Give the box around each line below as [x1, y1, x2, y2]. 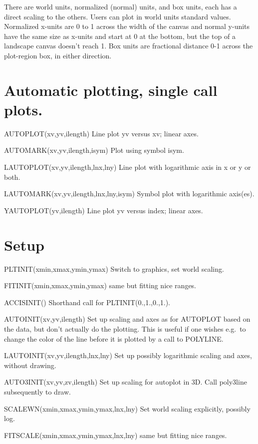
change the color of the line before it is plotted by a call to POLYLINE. [4, 333, 224, 344]
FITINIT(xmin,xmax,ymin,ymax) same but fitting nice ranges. [4, 280, 197, 291]
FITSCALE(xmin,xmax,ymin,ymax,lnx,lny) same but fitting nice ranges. [4, 430, 227, 440]
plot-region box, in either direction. [4, 50, 112, 60]
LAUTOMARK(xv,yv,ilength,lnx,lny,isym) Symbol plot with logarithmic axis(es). [4, 188, 255, 199]
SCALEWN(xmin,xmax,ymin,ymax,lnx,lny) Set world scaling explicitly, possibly [4, 403, 251, 414]
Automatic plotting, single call [4, 79, 218, 100]
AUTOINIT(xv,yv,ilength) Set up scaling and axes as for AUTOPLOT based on [4, 314, 251, 324]
